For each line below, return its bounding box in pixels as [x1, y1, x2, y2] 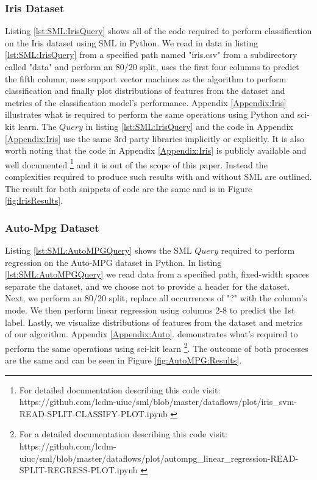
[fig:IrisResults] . [5, 194, 63, 207]
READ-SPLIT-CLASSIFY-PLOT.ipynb [19, 407, 168, 420]
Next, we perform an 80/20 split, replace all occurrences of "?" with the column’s [5, 292, 307, 304]
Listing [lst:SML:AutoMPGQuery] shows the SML [5, 244, 192, 256]
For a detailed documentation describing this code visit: [19, 428, 227, 440]
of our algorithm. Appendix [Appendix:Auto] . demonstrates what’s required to [5, 328, 298, 340]
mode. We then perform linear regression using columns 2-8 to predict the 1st [5, 303, 295, 316]
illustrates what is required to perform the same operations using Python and [5, 108, 294, 121]
